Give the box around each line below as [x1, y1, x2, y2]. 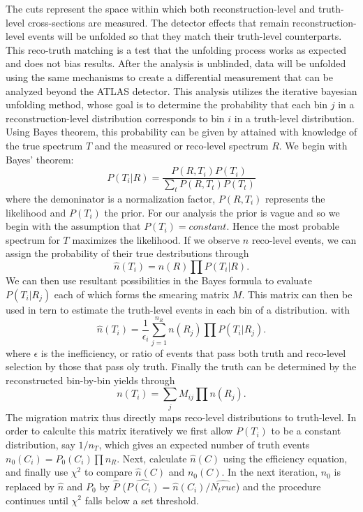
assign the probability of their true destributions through [6, 246, 249, 261]
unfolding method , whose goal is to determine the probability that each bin [6, 97, 328, 112]
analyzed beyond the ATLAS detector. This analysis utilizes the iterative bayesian [6, 83, 357, 98]
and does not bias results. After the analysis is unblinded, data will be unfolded [6, 56, 346, 71]
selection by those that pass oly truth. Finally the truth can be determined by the [6, 359, 357, 374]
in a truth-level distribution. [234, 110, 355, 125]
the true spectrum [6, 138, 83, 152]
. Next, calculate [117, 451, 187, 465]
